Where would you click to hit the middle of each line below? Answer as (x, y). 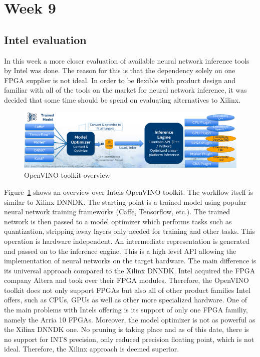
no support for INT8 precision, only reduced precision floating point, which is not (129, 339)
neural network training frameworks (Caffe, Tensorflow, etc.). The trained (117, 212)
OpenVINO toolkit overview (67, 175)
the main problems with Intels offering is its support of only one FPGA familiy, (126, 310)
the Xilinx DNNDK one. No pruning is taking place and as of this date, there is (126, 329)
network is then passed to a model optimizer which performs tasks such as (118, 221)
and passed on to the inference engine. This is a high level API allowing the (120, 251)
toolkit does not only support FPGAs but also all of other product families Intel (127, 290)
